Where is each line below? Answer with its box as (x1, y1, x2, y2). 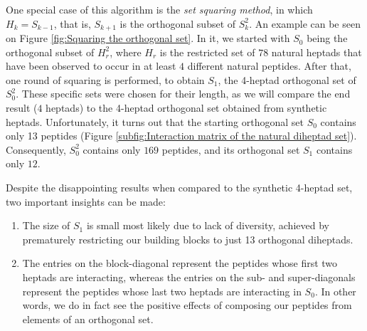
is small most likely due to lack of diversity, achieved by (86, 218, 329, 233)
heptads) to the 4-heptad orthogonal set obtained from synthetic (46, 100, 327, 115)
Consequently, (6, 142, 66, 157)
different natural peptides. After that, (187, 58, 351, 73)
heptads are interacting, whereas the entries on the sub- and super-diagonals (22, 269, 356, 284)
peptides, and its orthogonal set (161, 142, 300, 157)
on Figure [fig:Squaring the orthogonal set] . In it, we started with (6, 31, 290, 46)
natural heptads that (271, 44, 362, 59)
